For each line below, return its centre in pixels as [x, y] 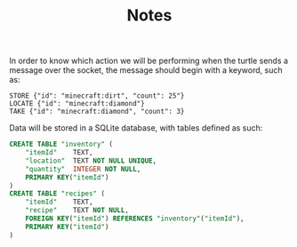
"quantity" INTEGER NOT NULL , [83, 169]
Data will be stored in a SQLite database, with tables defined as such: [136, 128]
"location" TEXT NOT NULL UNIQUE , [91, 161]
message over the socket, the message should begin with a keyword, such [146, 70]
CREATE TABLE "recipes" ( [57, 194]
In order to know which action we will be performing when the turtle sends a [149, 61]
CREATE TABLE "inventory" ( [61, 144]
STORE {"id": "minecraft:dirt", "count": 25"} [97, 96]
